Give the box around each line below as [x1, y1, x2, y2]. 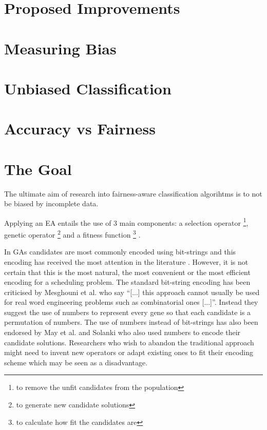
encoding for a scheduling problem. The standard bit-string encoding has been [4, 277, 251, 287]
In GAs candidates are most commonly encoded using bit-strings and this [4, 246, 236, 257]
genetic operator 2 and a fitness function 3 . [4, 228, 141, 240]
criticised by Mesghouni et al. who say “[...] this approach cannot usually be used [4, 286, 260, 297]
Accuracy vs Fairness [4, 118, 156, 139]
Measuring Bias [4, 37, 117, 58]
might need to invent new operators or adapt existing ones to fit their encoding [4, 347, 253, 358]
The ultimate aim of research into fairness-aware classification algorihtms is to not [4, 188, 262, 199]
